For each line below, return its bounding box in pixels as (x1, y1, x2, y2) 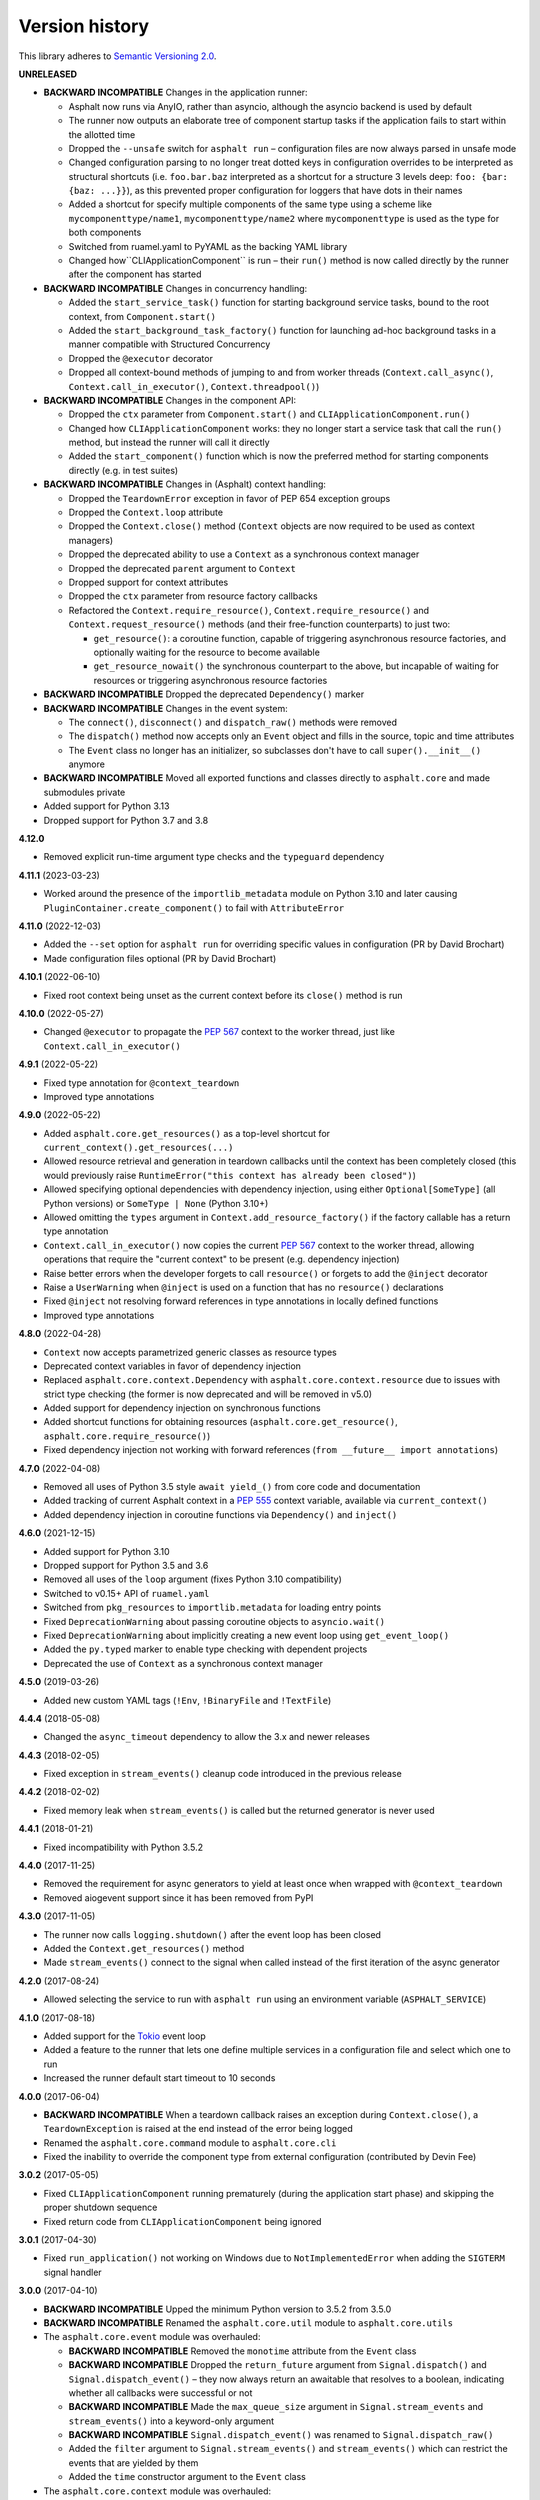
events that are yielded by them (68, 2456, 199, 2469)
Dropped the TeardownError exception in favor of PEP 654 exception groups (68, 492, 391, 504)
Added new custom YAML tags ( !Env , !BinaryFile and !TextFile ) (43, 1694, 332, 1706)
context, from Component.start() (68, 310, 217, 322)
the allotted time (68, 128, 136, 140)
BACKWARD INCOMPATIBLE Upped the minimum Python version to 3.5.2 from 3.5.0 (43, 2303, 392, 2315)
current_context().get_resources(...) (43, 1142, 234, 1154)
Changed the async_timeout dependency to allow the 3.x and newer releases (43, 1731, 370, 1743)
